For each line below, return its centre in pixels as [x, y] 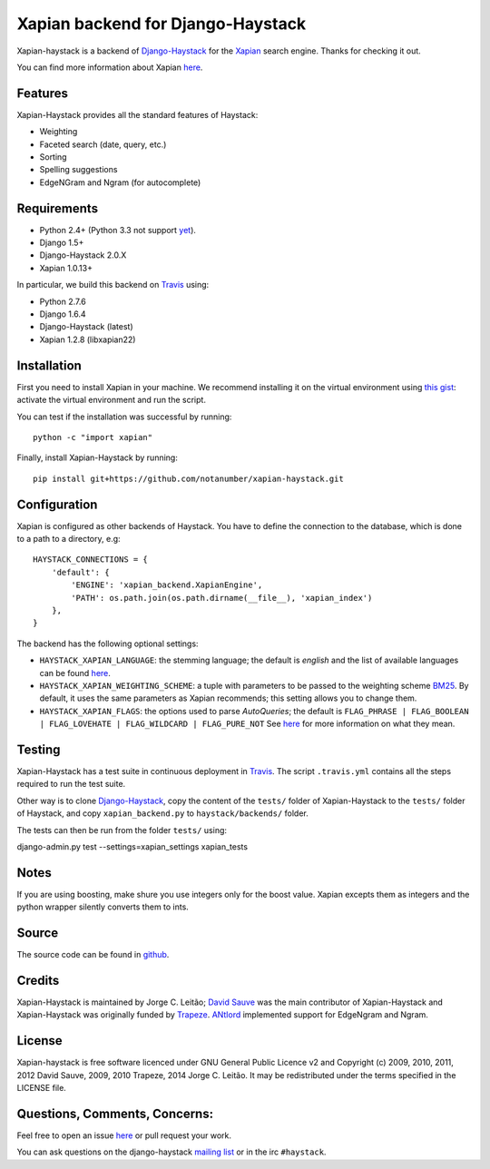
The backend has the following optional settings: [108, 643]
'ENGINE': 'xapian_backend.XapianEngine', [167, 585]
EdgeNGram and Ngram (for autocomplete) [120, 182]
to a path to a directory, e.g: [69, 538]
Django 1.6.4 [63, 314]
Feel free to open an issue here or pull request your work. [124, 1135]
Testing [39, 749]
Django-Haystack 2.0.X [83, 255]
